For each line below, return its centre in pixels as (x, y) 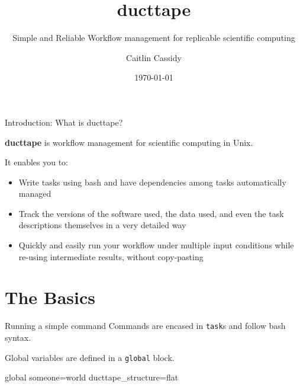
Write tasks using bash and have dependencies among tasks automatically (152, 182)
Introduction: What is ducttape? (64, 122)
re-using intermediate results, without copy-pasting (111, 256)
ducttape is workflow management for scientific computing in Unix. (129, 142)
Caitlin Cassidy (154, 57)
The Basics (50, 297)
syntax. (18, 338)
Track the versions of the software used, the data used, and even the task (151, 213)
